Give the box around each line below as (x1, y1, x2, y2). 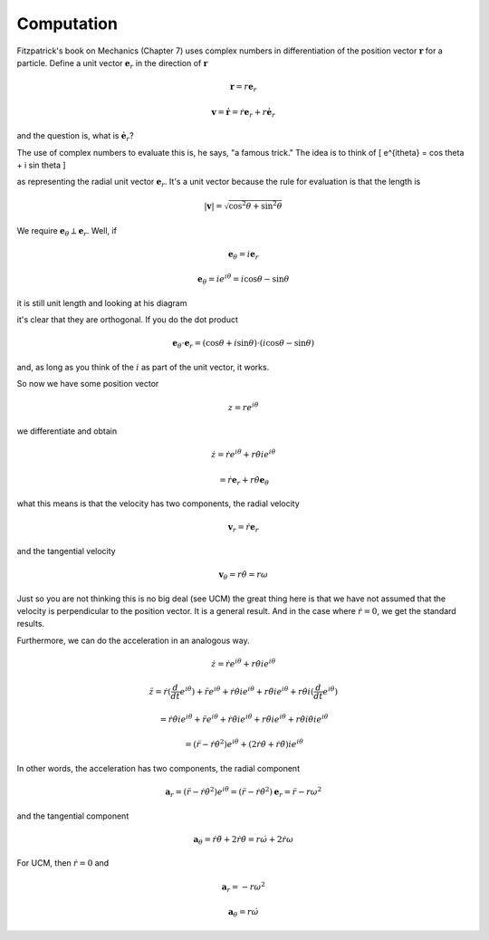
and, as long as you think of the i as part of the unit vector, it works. (16, 361, 270, 372)
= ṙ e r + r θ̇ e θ (218, 475, 270, 487)
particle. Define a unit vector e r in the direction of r (16, 57, 208, 71)
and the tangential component (16, 811, 129, 821)
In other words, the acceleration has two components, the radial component (16, 763, 301, 773)
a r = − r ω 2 (221, 879, 266, 894)
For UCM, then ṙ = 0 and (16, 858, 110, 868)
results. (16, 619, 45, 629)
